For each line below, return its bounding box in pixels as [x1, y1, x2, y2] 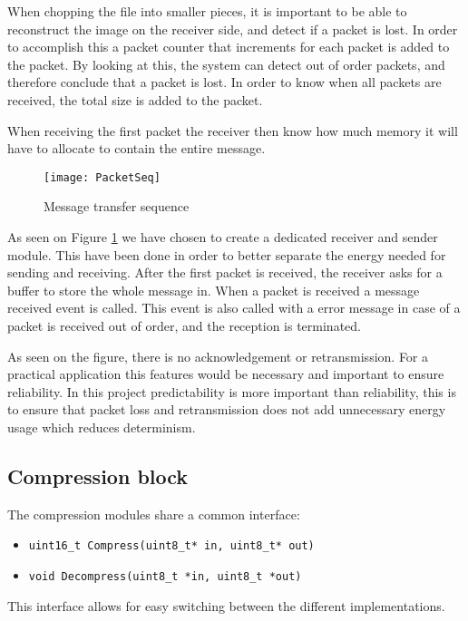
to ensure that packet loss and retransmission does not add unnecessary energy [7, 400, 446, 419]
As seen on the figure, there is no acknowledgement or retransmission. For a [7, 346, 429, 365]
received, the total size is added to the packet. [7, 90, 263, 109]
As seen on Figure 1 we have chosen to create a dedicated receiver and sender [7, 228, 438, 246]
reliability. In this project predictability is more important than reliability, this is [7, 382, 456, 401]
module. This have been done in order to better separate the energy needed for [7, 245, 446, 264]
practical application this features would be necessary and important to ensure [7, 364, 444, 383]
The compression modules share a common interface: [7, 504, 300, 523]
